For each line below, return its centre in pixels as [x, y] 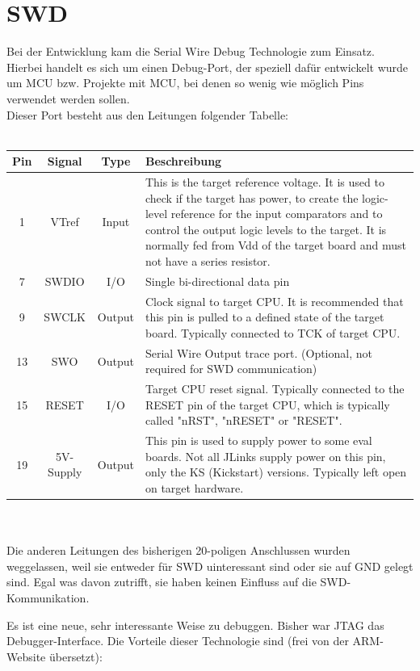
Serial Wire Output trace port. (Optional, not [258, 352]
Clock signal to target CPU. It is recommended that [274, 301]
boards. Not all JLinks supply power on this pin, [265, 456]
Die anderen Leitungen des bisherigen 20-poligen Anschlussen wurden [178, 550]
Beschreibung [183, 161]
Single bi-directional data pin [217, 281]
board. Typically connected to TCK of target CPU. [273, 332]
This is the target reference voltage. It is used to [265, 182]
